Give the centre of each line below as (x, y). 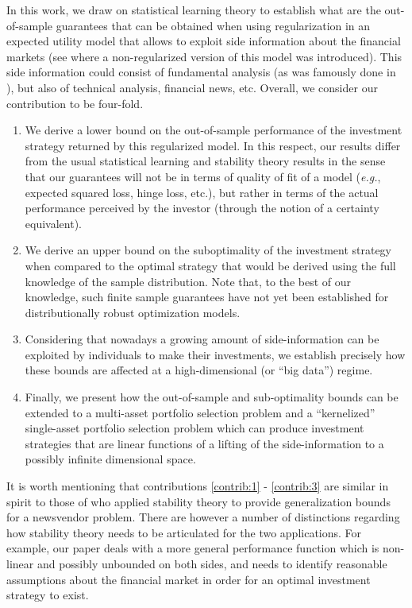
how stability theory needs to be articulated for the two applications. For (184, 532)
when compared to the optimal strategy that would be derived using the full (210, 265)
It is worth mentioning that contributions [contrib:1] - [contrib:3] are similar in (198, 486)
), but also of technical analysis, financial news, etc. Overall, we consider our (192, 87)
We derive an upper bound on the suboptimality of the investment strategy (208, 250)
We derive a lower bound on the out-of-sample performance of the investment (214, 130)
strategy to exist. (48, 595)
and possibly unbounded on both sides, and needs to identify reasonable (212, 563)
